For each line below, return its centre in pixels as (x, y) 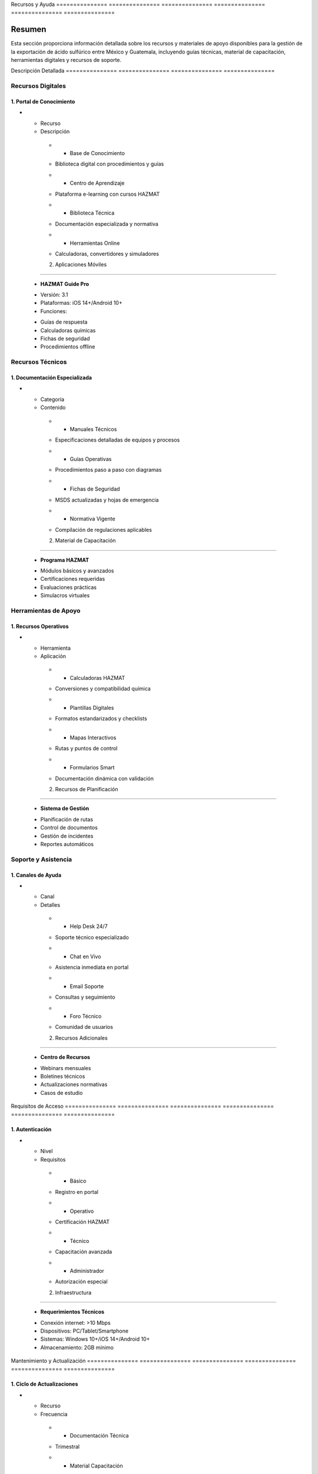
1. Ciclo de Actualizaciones (44, 1384)
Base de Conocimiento (97, 153)
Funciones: (54, 311)
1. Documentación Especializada (52, 377)
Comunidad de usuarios (84, 1027)
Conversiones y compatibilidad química (103, 689)
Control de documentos (69, 828)
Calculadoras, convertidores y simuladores (107, 254)
